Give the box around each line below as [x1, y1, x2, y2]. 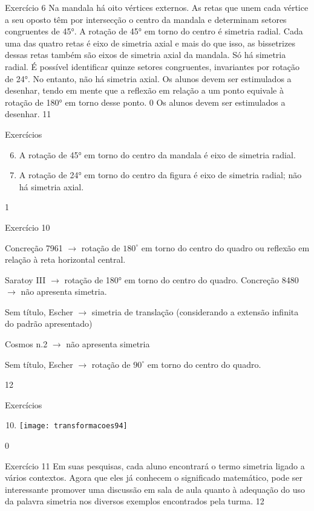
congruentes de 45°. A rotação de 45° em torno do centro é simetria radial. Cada [5, 25, 303, 37]
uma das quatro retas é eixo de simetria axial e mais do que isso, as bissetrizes [5, 36, 295, 49]
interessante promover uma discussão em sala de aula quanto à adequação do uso [5, 483, 306, 495]
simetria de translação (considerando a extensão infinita [91, 305, 299, 318]
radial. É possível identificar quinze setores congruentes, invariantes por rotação [5, 60, 300, 72]
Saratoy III [5, 273, 46, 286]
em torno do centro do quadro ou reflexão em [141, 241, 310, 254]
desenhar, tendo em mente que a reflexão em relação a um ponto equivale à [5, 84, 284, 97]
